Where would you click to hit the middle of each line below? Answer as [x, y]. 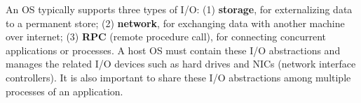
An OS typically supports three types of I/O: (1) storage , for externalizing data [179, 9]
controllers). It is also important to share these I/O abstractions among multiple [178, 77]
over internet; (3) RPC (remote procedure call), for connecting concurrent [166, 37]
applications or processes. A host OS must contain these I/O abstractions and [173, 50]
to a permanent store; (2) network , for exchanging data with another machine [175, 23]
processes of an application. [64, 91]
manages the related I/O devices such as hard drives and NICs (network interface [181, 64]
